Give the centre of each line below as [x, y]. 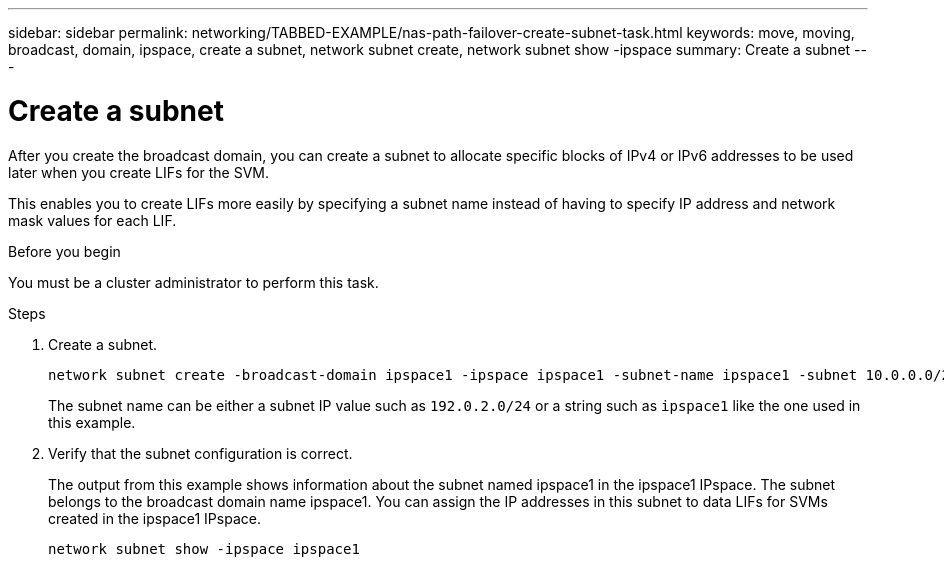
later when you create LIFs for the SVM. [139, 172]
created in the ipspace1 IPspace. [154, 518]
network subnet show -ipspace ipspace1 [204, 548]
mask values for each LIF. [92, 220]
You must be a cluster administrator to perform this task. [193, 282]
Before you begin [64, 251]
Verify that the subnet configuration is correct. [200, 453]
